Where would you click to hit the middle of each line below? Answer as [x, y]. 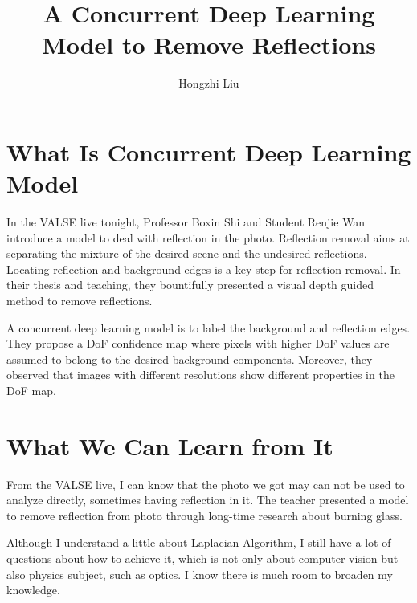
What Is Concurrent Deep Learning [209, 151]
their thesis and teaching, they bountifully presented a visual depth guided [190, 285]
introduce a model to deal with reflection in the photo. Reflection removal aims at [208, 237]
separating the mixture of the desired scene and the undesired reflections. [187, 253]
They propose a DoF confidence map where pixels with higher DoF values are [198, 343]
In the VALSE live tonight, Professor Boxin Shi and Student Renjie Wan [186, 222]
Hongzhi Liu [209, 83]
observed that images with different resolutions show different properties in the [200, 375]
